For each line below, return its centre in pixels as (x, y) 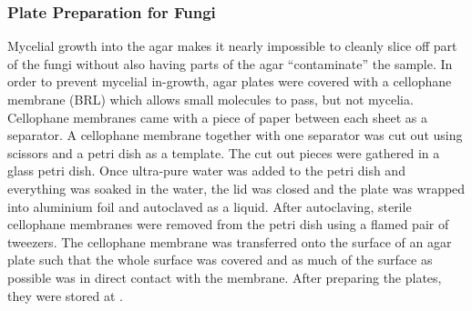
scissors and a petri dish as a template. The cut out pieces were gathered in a (224, 152)
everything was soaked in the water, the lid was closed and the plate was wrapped (236, 188)
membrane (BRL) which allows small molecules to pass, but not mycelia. (210, 99)
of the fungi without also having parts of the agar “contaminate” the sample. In (230, 63)
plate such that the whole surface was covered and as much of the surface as (220, 260)
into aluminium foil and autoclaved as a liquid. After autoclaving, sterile (210, 206)
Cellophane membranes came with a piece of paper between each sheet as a (218, 117)
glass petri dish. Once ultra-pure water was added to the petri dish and (206, 171)
